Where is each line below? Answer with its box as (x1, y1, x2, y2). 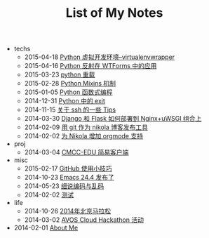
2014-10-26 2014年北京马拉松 (24, 207, 111, 216)
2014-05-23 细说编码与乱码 (24, 182, 104, 190)
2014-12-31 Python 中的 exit (24, 97, 105, 105)
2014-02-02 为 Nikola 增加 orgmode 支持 (24, 132, 144, 140)
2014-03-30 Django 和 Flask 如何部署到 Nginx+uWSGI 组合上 (24, 114, 202, 123)
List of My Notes (65, 5, 163, 21)
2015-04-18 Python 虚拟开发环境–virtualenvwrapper (24, 53, 175, 61)
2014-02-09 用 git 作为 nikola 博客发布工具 (24, 123, 149, 131)
